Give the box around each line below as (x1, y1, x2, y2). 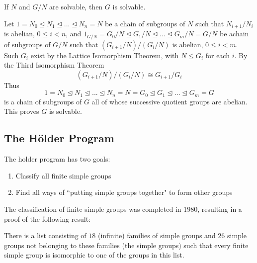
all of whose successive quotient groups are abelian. (91, 96, 248, 106)
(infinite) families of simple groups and (97, 230, 216, 241)
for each (205, 50, 230, 60)
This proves (4, 106, 39, 116)
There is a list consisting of (4, 230, 86, 241)
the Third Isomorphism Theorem (4, 60, 104, 70)
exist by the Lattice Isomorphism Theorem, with (30, 50, 179, 60)
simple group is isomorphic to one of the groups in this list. (4, 250, 184, 260)
